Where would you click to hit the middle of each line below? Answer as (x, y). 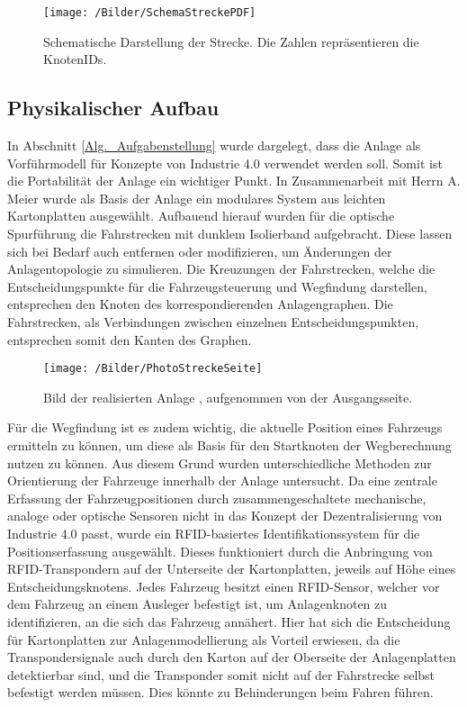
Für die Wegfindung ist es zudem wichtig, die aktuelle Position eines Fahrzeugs (225, 427)
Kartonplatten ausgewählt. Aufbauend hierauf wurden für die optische (201, 216)
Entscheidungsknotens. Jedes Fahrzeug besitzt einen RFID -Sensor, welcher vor (224, 586)
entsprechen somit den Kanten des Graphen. (130, 339)
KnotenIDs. (75, 59)
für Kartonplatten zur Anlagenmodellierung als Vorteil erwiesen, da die (204, 639)
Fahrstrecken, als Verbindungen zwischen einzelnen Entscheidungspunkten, (213, 321)
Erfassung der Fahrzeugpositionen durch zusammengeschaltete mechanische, (217, 498)
